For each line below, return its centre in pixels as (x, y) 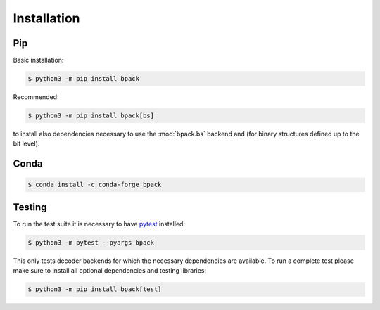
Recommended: (36, 97)
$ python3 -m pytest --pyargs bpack (91, 242)
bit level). (26, 143)
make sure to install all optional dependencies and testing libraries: (110, 271)
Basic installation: (38, 60)
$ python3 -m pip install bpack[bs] (91, 116)
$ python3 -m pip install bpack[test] (95, 289)
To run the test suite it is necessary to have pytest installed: (99, 224)
